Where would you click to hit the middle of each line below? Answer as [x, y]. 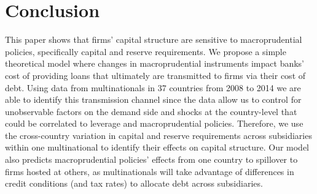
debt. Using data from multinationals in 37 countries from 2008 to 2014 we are [153, 87]
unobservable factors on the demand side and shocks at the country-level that [151, 111]
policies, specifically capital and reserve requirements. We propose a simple [146, 51]
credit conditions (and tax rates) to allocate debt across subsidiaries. [134, 183]
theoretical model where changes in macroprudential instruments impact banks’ [155, 63]
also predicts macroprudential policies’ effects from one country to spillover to [151, 159]
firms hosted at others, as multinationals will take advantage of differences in [150, 171]
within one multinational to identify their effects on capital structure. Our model [157, 147]
